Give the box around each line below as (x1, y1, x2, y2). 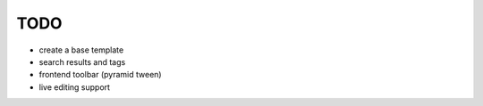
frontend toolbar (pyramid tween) (38, 69, 162, 80)
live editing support (38, 81, 111, 93)
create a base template (38, 45, 124, 55)
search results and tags (38, 56, 126, 67)
